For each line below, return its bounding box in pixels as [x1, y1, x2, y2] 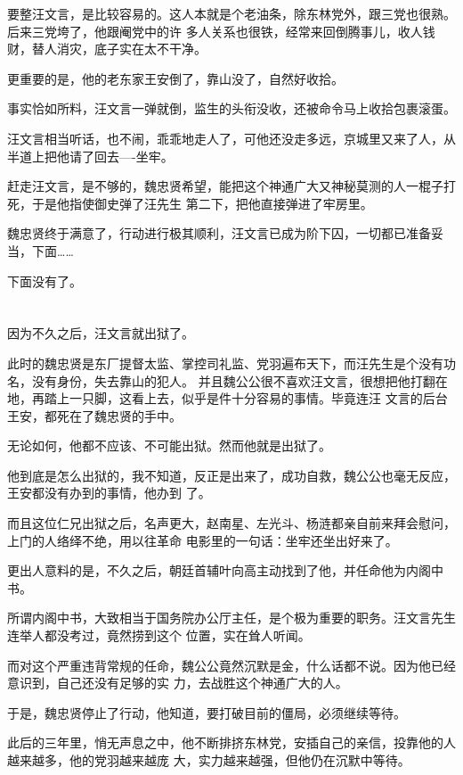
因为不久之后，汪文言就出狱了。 [7, 324, 194, 342]
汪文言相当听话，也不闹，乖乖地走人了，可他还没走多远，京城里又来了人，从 [7, 128, 456, 147]
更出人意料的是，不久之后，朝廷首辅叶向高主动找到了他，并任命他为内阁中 [7, 561, 443, 580]
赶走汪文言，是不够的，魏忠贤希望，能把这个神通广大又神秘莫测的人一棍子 [7, 177, 443, 195]
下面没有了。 [7, 271, 82, 290]
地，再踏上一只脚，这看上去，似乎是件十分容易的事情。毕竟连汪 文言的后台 [7, 389, 448, 408]
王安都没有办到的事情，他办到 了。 [7, 483, 211, 502]
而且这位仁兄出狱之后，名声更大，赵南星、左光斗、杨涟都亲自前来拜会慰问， [7, 514, 456, 532]
